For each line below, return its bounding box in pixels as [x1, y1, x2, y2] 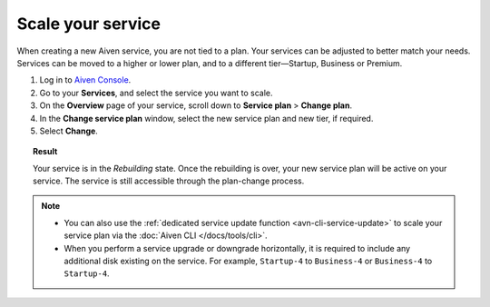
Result [33, 146, 58, 157]
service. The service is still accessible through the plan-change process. [33, 175, 305, 186]
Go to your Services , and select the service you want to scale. [39, 87, 273, 98]
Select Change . [39, 125, 99, 136]
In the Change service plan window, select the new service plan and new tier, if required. [39, 113, 374, 124]
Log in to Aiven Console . [39, 74, 132, 85]
